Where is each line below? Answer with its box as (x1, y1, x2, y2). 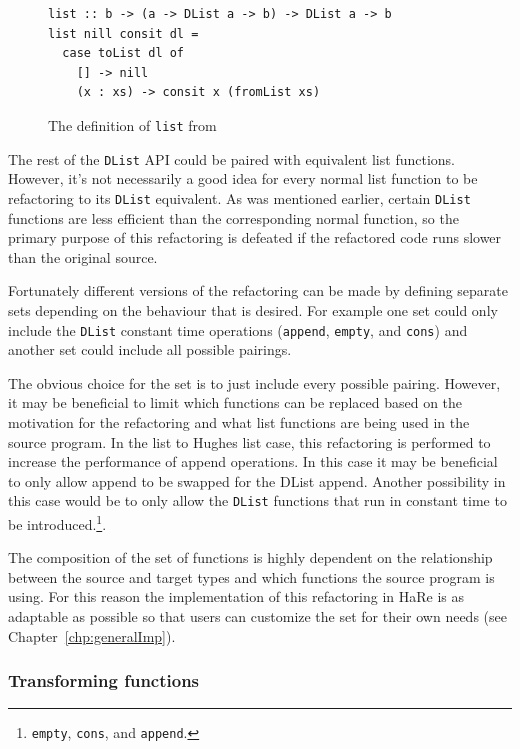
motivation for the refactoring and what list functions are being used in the (8, 411, 470, 432)
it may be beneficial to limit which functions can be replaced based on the (8, 392, 463, 413)
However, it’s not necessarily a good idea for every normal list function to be (8, 168, 478, 189)
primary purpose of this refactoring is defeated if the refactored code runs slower (8, 227, 502, 248)
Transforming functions (8, 668, 200, 693)
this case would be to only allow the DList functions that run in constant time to (8, 490, 507, 511)
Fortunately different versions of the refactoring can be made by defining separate (8, 280, 509, 301)
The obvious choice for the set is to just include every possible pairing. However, (8, 372, 501, 393)
